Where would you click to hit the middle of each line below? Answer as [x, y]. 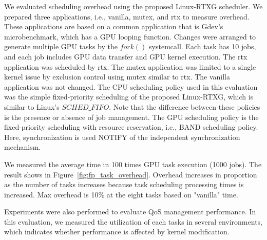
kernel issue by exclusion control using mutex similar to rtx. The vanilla [117, 77]
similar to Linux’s [32, 106]
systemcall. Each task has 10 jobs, [203, 46]
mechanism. [23, 147]
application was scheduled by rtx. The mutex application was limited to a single [130, 66]
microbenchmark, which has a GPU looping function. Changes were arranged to [130, 36]
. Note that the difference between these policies [185, 106]
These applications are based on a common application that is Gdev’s [114, 26]
